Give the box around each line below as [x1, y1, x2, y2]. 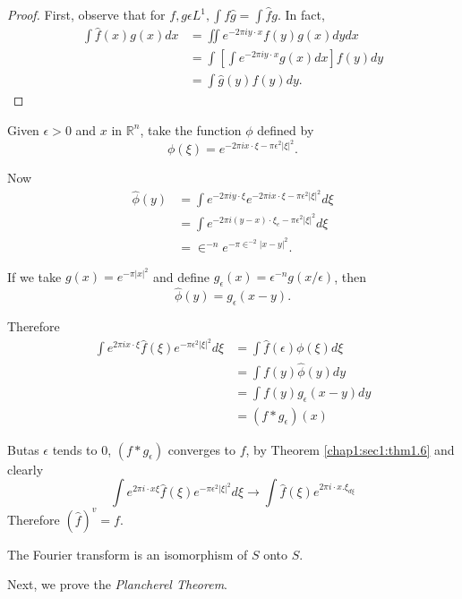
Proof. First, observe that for [7, 5, 166, 23]
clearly [7, 459, 44, 478]
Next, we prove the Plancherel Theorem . [7, 575, 227, 594]
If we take [7, 267, 62, 286]
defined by [257, 120, 314, 139]
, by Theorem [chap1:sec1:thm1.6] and [245, 440, 455, 458]
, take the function [140, 120, 242, 139]
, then [334, 267, 366, 286]
